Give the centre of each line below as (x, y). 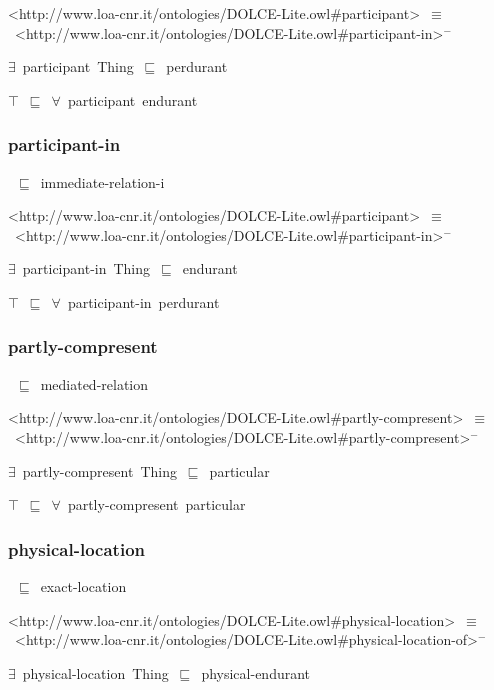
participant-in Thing (86, 268)
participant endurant (132, 99)
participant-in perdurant (143, 301)
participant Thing (78, 66)
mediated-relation (94, 383)
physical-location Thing (95, 672)
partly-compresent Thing (99, 470)
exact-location (83, 585)
